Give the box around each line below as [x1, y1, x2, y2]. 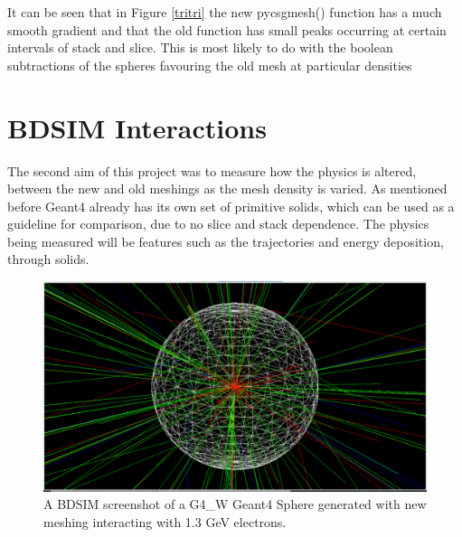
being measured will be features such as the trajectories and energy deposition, [7, 231, 444, 250]
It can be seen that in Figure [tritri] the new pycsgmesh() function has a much [7, 3, 442, 21]
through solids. [7, 250, 90, 268]
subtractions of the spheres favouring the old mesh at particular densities [7, 55, 412, 74]
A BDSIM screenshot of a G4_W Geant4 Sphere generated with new [43, 495, 427, 513]
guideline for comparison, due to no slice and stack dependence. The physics [7, 214, 429, 233]
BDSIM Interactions [7, 108, 267, 146]
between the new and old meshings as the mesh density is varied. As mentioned [7, 179, 448, 198]
